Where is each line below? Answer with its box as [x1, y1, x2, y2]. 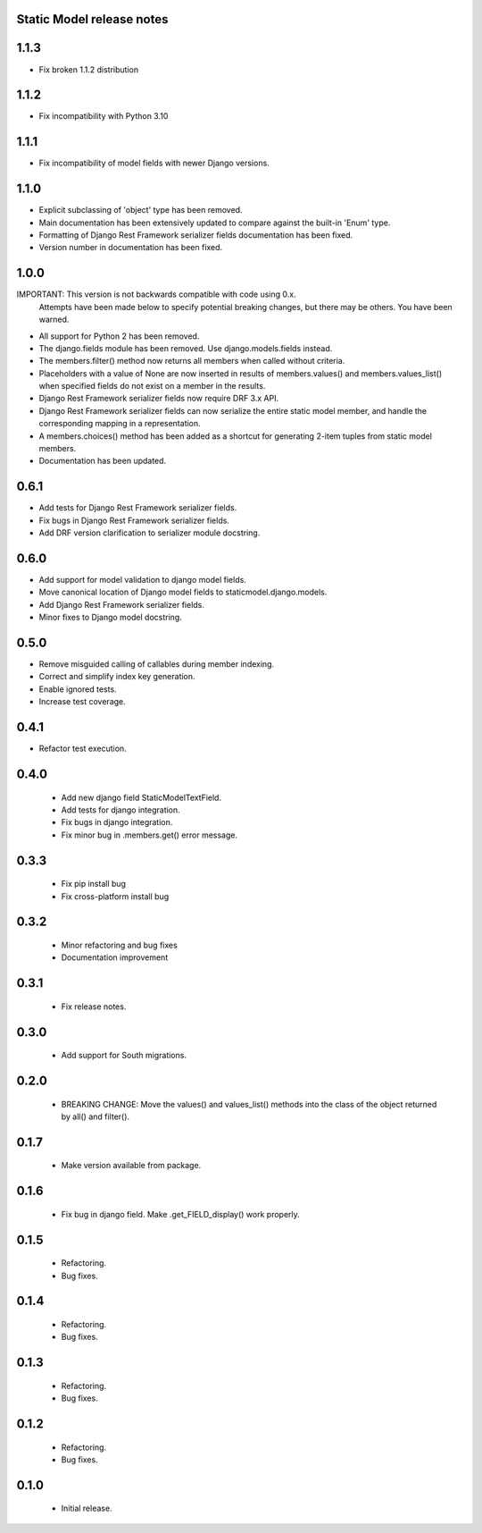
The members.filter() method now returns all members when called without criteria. [38, 356, 345, 366]
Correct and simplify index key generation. [38, 671, 195, 682]
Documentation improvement [61, 952, 169, 963]
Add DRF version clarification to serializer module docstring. [38, 527, 261, 538]
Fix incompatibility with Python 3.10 [38, 111, 169, 122]
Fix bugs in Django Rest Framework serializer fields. [38, 515, 229, 526]
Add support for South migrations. [61, 1050, 187, 1061]
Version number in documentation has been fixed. [38, 242, 223, 253]
